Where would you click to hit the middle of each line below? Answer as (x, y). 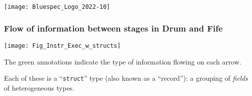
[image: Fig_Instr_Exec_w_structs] (63, 46)
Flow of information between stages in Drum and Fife (113, 28)
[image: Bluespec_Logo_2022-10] (57, 7)
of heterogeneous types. (39, 87)
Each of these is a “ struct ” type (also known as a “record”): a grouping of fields (126, 78)
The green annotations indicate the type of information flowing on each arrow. (123, 61)
